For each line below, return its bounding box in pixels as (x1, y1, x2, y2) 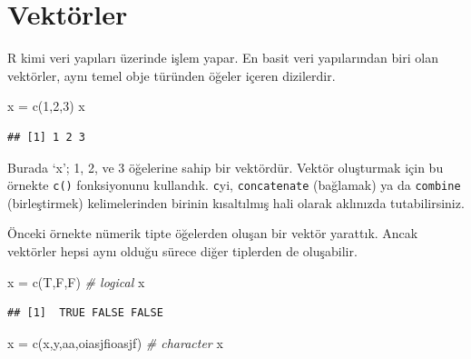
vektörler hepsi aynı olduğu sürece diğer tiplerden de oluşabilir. (7, 241, 358, 260)
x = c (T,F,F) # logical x (7, 272, 145, 291)
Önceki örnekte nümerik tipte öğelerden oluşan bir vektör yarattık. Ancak (7, 224, 418, 243)
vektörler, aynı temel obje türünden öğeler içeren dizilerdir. (7, 65, 336, 85)
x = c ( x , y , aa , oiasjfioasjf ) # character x (7, 333, 223, 352)
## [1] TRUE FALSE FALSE (7, 306, 163, 320)
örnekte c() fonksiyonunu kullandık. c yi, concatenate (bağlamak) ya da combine (7, 175, 461, 194)
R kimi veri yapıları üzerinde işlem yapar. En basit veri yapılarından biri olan (7, 48, 438, 67)
